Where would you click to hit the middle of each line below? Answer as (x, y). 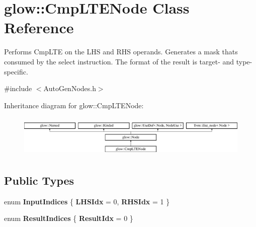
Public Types (39, 180)
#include (18, 88)
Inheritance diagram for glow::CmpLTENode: (74, 105)
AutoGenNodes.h (70, 88)
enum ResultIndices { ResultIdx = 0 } (69, 218)
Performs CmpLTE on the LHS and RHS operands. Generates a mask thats (121, 52)
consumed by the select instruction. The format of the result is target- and (119, 61)
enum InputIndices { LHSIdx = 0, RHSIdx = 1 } (87, 201)
